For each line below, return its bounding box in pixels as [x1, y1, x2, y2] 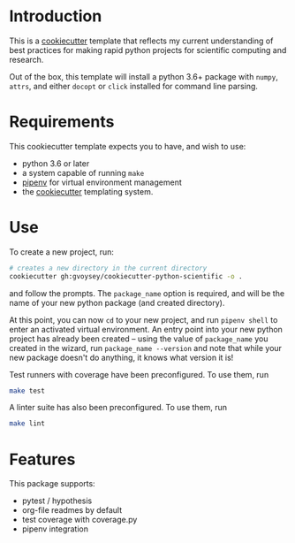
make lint [9, 419, 46, 428]
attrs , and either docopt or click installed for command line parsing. [9, 80, 259, 91]
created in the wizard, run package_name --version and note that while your [9, 342, 283, 353]
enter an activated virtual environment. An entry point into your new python [9, 324, 283, 334]
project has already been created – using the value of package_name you [9, 333, 269, 344]
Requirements [9, 112, 115, 132]
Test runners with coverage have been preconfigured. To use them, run [9, 369, 269, 379]
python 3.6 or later [21, 157, 90, 169]
